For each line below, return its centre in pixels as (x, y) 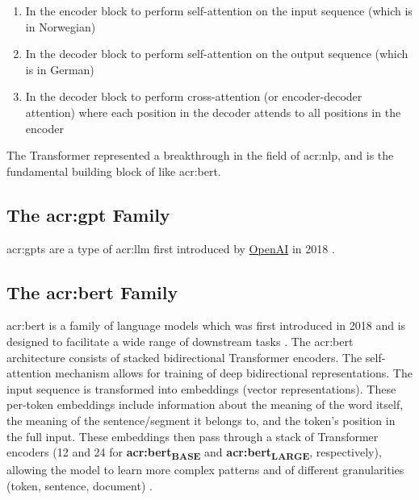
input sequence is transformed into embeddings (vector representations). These (201, 388)
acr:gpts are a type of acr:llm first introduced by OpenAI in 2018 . (171, 248)
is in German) (60, 69)
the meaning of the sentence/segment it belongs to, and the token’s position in (201, 420)
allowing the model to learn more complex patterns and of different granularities (205, 470)
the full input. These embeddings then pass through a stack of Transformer (193, 436)
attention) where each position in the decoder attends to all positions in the (213, 112)
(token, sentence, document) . (80, 485)
